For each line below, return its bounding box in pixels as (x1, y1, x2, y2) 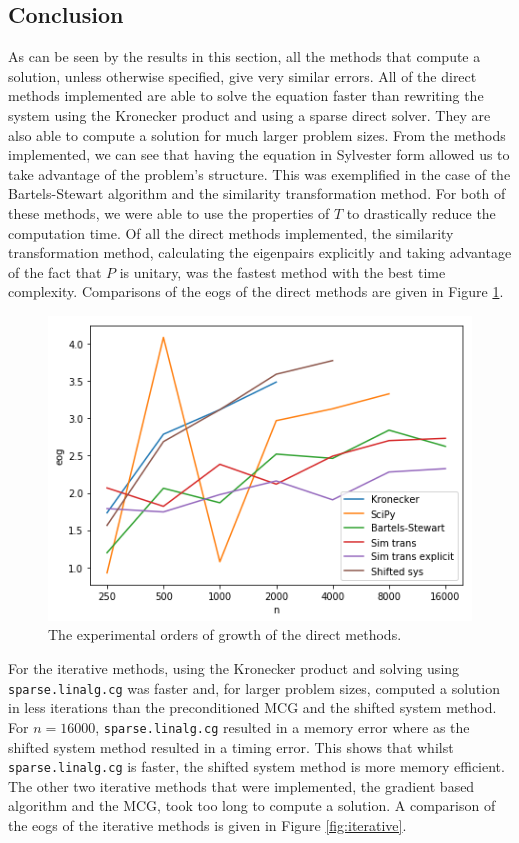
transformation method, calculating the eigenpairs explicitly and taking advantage (8, 242, 512, 263)
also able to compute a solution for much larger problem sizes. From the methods (8, 124, 506, 145)
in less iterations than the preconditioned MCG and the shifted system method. (8, 697, 497, 718)
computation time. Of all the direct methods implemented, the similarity (8, 222, 454, 243)
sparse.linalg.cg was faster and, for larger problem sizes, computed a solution (8, 677, 500, 698)
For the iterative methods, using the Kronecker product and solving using (8, 658, 460, 678)
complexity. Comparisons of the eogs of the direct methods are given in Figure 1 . (8, 281, 504, 302)
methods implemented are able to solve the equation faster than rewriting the (8, 85, 484, 106)
